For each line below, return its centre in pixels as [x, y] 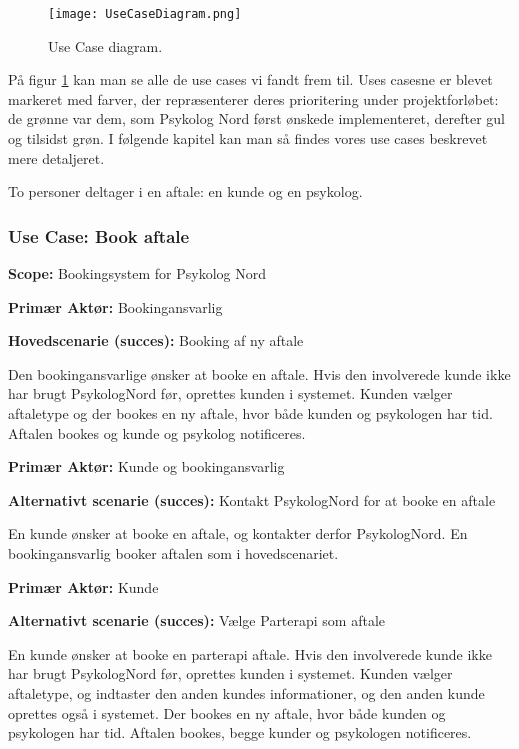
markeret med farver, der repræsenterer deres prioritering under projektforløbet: [253, 98]
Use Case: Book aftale [99, 235]
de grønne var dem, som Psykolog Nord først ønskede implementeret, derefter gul [256, 118]
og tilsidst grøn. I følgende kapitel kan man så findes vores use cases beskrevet [248, 138]
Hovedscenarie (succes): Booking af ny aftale [156, 340]
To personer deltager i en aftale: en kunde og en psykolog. [185, 191]
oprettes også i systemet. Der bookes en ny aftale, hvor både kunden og [227, 712]
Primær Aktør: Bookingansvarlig [115, 306]
